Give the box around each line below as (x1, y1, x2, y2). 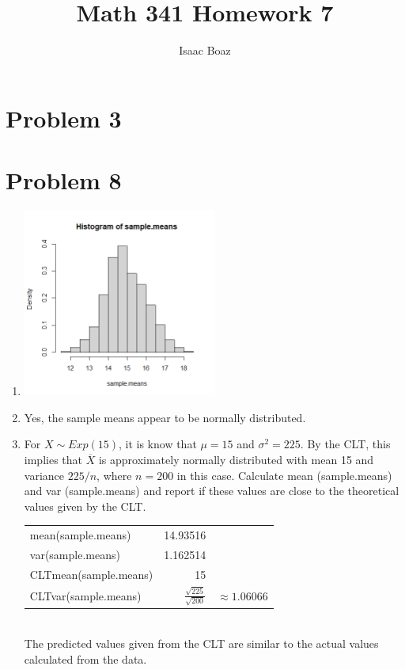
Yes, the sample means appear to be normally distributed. (24, 409, 306, 425)
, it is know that (118, 436, 197, 452)
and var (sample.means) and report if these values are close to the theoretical (24, 482, 399, 499)
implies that (24, 451, 82, 467)
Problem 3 (6, 101, 122, 134)
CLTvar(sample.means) (29, 587, 142, 603)
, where (97, 466, 132, 483)
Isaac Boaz (179, 42, 231, 59)
